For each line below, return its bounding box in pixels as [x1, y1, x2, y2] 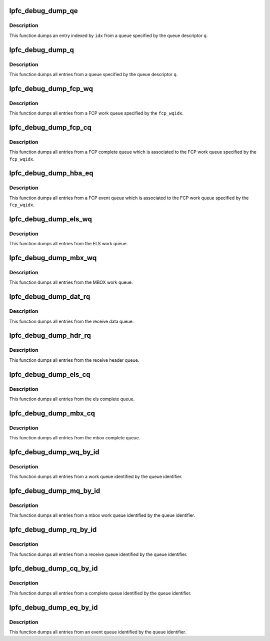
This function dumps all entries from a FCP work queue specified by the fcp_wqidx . [9, 110, 184, 116]
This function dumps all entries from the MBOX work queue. [9, 279, 133, 285]
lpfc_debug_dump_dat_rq [9, 293, 90, 301]
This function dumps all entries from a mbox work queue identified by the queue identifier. [9, 512, 195, 518]
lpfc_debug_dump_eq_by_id [9, 603, 98, 611]
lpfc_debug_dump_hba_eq [9, 169, 93, 178]
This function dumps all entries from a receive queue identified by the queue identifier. [9, 551, 187, 557]
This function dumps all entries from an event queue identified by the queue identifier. [9, 628, 186, 635]
